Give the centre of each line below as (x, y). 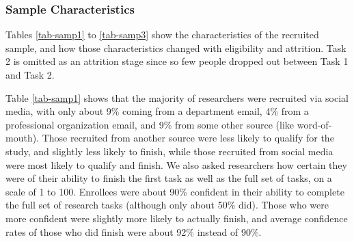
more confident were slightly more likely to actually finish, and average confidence (177, 218)
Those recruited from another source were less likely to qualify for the (188, 138)
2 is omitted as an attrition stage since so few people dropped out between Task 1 (177, 61)
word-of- (314, 124)
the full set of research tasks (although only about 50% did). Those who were (167, 205)
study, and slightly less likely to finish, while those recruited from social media (169, 151)
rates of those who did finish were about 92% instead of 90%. (134, 231)
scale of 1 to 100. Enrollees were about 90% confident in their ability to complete (175, 191)
